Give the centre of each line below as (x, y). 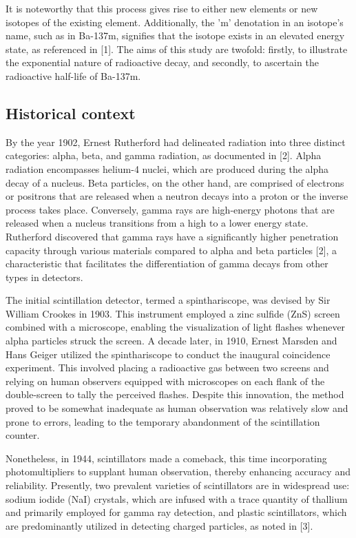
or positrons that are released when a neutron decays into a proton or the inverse (177, 196)
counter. (23, 435)
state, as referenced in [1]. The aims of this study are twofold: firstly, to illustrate (177, 49)
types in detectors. (44, 277)
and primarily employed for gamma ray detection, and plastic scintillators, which (176, 512)
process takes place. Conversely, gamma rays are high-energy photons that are (170, 209)
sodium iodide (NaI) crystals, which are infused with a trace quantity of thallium (177, 498)
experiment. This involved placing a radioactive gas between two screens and (167, 368)
